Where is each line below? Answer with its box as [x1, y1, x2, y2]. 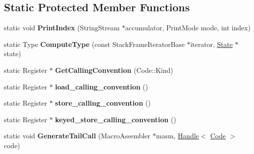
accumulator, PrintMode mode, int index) [125, 22, 251, 33]
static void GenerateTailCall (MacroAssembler [4, 131, 151, 141]
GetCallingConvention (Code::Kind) [55, 65, 173, 75]
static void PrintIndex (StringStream [4, 22, 120, 33]
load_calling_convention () [55, 81, 148, 91]
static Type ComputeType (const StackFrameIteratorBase [4, 39, 185, 49]
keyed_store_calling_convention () [55, 114, 176, 124]
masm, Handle [156, 131, 199, 141]
